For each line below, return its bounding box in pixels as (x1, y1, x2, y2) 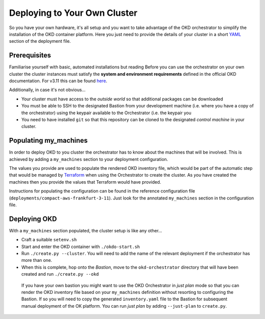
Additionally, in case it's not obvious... (9, 87, 86, 93)
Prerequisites (9, 51, 51, 60)
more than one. (21, 257, 53, 263)
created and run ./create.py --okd (21, 271, 99, 277)
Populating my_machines (9, 136, 88, 145)
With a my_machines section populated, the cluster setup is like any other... (9, 227, 162, 233)
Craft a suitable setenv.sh (21, 237, 77, 243)
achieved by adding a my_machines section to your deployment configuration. (9, 156, 168, 162)
